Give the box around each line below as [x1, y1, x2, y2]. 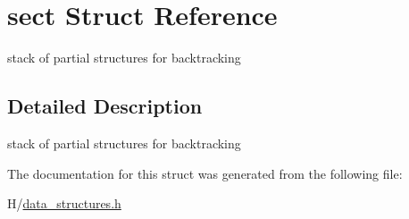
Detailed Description [7, 92, 203, 120]
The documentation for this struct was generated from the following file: [7, 164, 403, 182]
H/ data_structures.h [7, 194, 121, 213]
